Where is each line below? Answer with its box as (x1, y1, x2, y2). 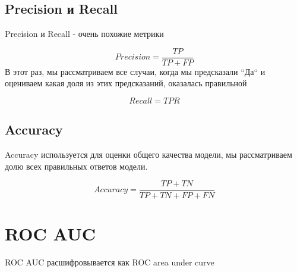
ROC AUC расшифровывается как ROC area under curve (5, 255, 214, 268)
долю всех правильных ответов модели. (5, 160, 148, 172)
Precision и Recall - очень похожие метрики (5, 27, 164, 40)
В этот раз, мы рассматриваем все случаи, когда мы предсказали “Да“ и (5, 65, 266, 77)
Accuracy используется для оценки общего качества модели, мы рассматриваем (5, 148, 292, 161)
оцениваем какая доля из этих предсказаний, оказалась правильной (5, 77, 247, 89)
